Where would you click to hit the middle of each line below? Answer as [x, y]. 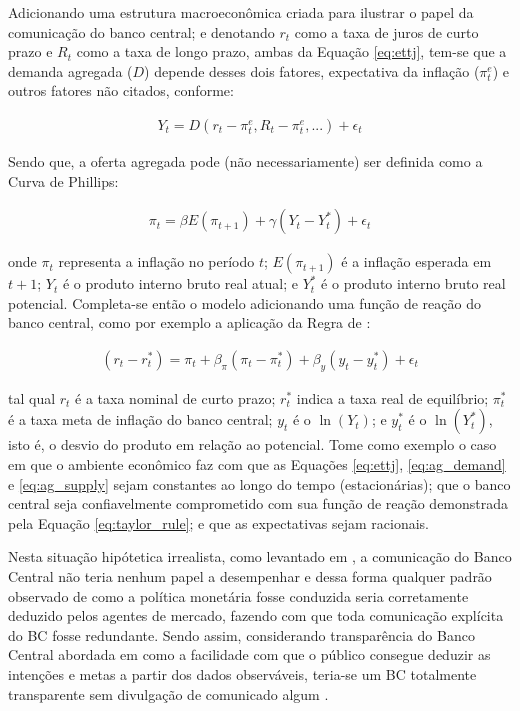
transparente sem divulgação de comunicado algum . [168, 693]
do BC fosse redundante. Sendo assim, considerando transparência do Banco [241, 634]
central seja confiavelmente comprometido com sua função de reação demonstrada [258, 503]
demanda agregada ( [70, 70]
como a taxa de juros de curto [386, 31]
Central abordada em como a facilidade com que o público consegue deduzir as [249, 654]
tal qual [32, 397]
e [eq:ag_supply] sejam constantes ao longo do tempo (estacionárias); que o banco [259, 483]
